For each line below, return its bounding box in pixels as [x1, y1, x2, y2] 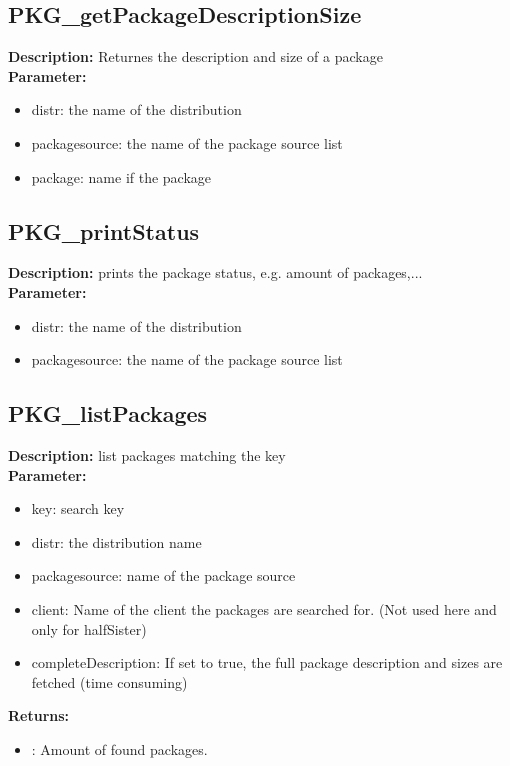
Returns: [8, 705, 70, 726]
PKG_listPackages [8, 398, 208, 429]
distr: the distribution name [31, 531, 202, 552]
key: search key [31, 498, 125, 519]
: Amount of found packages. [31, 738, 208, 759]
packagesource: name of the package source [31, 565, 296, 586]
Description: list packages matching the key [8, 444, 286, 465]
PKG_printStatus [8, 215, 200, 246]
